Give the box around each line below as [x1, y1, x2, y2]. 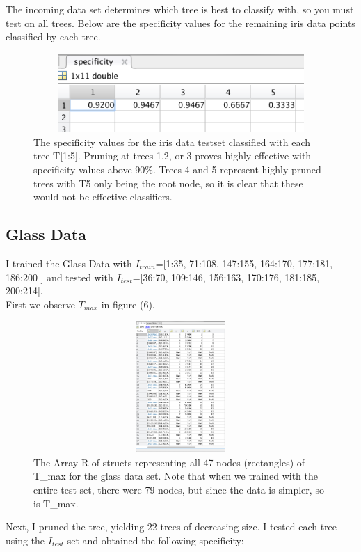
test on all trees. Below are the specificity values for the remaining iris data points [6, 15, 355, 30]
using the [6, 533, 45, 547]
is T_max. [33, 496, 79, 510]
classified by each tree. [6, 29, 101, 44]
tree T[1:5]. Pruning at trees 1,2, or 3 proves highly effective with [33, 148, 312, 163]
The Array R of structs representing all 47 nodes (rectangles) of [33, 455, 305, 469]
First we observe [6, 297, 75, 311]
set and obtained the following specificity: [67, 533, 244, 547]
